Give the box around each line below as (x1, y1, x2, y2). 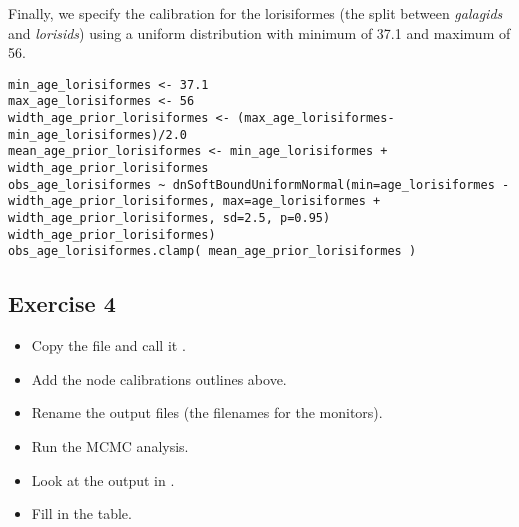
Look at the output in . (31, 469, 175, 490)
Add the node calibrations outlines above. (31, 368, 287, 389)
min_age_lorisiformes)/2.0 (8, 127, 187, 142)
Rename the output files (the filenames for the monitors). (31, 402, 383, 423)
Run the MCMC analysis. (31, 435, 189, 456)
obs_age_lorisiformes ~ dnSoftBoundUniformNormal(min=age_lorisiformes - (8, 177, 510, 192)
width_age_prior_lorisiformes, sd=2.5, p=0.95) (8, 211, 331, 226)
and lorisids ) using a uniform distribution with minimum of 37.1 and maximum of (8, 22, 511, 43)
